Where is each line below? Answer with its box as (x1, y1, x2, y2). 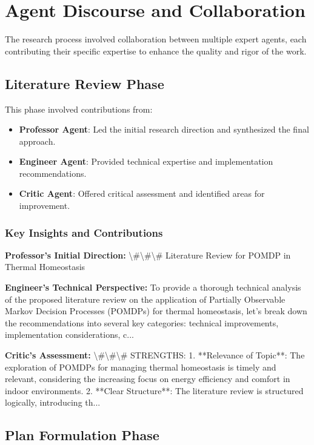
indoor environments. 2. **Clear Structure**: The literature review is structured (5, 384, 304, 397)
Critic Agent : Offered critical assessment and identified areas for (19, 187, 265, 200)
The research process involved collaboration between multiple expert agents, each (5, 33, 307, 45)
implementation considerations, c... (5, 328, 134, 341)
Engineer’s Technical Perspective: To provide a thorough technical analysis (5, 281, 301, 294)
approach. (19, 134, 56, 147)
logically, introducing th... (5, 396, 101, 409)
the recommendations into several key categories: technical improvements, (5, 316, 279, 329)
